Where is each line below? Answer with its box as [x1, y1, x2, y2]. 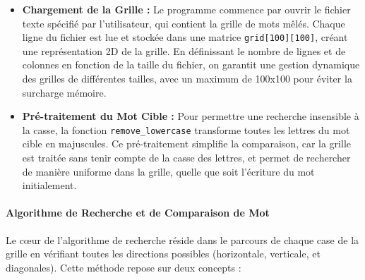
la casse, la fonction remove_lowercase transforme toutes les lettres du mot [22, 122, 350, 137]
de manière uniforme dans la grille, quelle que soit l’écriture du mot [22, 164, 315, 178]
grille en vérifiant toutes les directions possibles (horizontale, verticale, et [6, 246, 321, 261]
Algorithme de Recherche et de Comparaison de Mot [6, 205, 270, 220]
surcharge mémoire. [22, 85, 107, 99]
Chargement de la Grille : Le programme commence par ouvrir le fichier [22, 2, 351, 16]
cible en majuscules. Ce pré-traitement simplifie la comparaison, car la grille [22, 136, 351, 151]
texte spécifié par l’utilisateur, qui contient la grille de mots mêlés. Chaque [22, 16, 345, 30]
